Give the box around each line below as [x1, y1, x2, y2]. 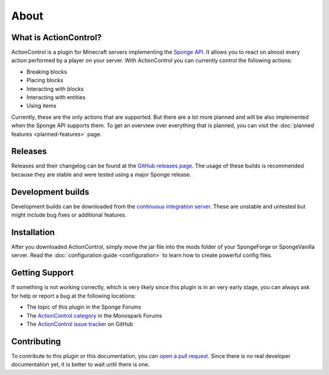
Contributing [11, 336, 61, 346]
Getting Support [11, 268, 74, 278]
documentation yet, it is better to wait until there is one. [11, 361, 150, 368]
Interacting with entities [26, 94, 86, 101]
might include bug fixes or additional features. [11, 211, 127, 219]
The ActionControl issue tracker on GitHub [26, 320, 133, 328]
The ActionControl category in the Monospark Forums [26, 312, 163, 319]
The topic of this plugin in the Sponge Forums [26, 303, 141, 310]
